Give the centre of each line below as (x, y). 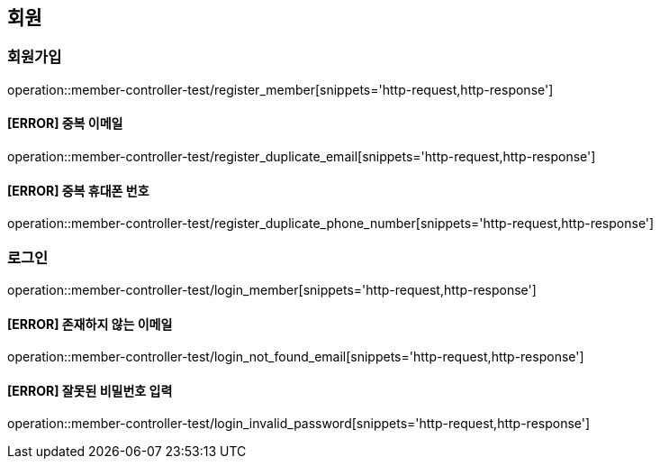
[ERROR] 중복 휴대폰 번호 (78, 190)
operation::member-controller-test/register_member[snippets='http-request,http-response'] (280, 89)
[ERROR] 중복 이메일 (65, 123)
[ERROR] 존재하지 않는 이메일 (90, 324)
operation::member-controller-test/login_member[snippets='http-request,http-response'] (272, 289)
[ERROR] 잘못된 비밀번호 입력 (90, 390)
